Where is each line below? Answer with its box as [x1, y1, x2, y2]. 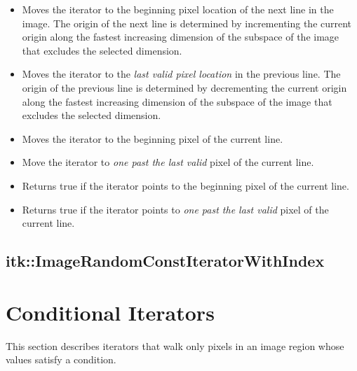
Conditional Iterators [6, 297, 215, 326]
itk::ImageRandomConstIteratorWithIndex [6, 250, 325, 272]
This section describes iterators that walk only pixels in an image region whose [6, 338, 344, 353]
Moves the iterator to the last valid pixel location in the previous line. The [22, 66, 341, 81]
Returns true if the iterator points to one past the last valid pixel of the [22, 202, 329, 216]
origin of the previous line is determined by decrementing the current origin [22, 80, 347, 94]
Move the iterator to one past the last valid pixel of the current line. [22, 155, 314, 169]
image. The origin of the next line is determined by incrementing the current [22, 15, 352, 30]
